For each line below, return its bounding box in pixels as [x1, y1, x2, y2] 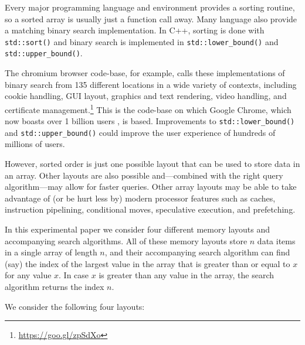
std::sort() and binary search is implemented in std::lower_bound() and [5, 35, 279, 47]
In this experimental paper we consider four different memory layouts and [5, 223, 270, 235]
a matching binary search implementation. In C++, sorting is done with [5, 24, 265, 36]
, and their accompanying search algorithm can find [104, 246, 290, 258]
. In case [59, 269, 89, 281]
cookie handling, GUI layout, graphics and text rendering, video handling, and [5, 90, 287, 102]
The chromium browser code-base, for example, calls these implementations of [5, 67, 285, 79]
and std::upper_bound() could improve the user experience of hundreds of [5, 126, 276, 138]
